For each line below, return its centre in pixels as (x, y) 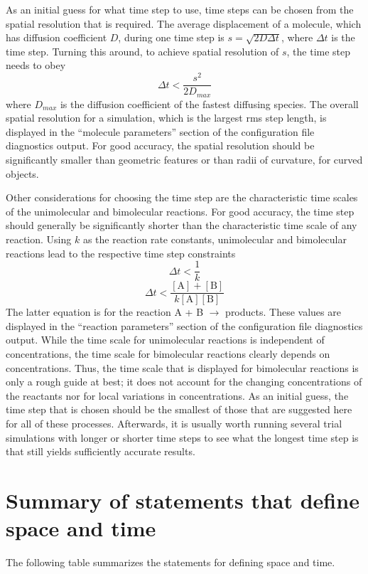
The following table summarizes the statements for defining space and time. (171, 562)
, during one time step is (171, 37)
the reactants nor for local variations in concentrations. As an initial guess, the (177, 395)
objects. (22, 173)
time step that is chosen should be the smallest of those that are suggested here (179, 409)
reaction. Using (39, 239)
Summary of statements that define (183, 500)
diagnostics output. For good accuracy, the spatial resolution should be (160, 145)
